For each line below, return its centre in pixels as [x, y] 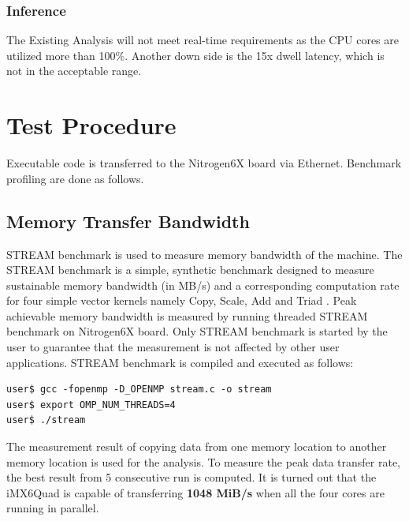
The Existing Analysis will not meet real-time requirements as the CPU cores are [203, 40]
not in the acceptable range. [74, 71]
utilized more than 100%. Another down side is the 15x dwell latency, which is [195, 55]
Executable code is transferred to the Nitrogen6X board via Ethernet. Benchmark [204, 163]
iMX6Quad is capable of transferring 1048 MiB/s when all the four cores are [195, 492]
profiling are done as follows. [75, 178]
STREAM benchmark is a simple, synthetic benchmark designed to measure [190, 270]
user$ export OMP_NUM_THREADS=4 [91, 405]
